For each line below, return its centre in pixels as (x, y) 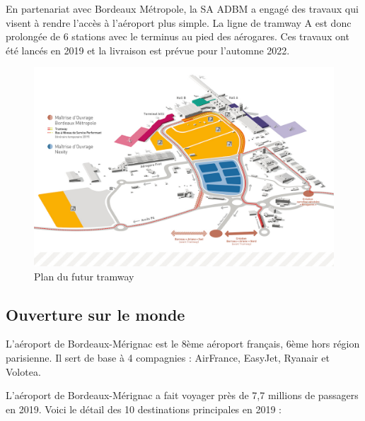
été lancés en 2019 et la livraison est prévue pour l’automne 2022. (148, 50)
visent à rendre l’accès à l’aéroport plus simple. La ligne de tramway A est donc (179, 22)
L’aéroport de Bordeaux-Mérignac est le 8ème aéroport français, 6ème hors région (183, 344)
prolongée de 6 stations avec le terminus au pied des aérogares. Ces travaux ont (178, 36)
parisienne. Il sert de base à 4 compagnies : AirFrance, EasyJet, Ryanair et (168, 357)
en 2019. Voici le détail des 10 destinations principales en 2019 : (144, 409)
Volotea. (23, 371)
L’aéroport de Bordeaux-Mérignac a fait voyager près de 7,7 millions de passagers (182, 395)
